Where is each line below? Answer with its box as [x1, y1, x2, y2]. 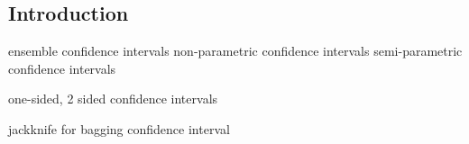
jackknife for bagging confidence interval [8, 119, 230, 138]
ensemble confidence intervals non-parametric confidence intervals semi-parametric [8, 41, 463, 60]
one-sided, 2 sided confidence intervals [8, 89, 218, 108]
